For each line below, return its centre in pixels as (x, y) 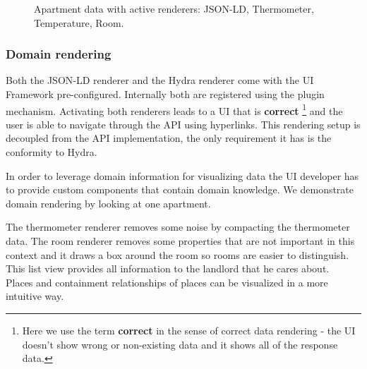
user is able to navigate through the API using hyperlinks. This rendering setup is (183, 124)
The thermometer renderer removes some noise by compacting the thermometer (178, 227)
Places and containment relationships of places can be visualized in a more (167, 282)
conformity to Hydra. (52, 152)
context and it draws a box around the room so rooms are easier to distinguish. (178, 254)
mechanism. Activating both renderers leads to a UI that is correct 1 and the (174, 109)
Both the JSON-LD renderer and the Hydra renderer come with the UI (160, 80)
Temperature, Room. (79, 22)
